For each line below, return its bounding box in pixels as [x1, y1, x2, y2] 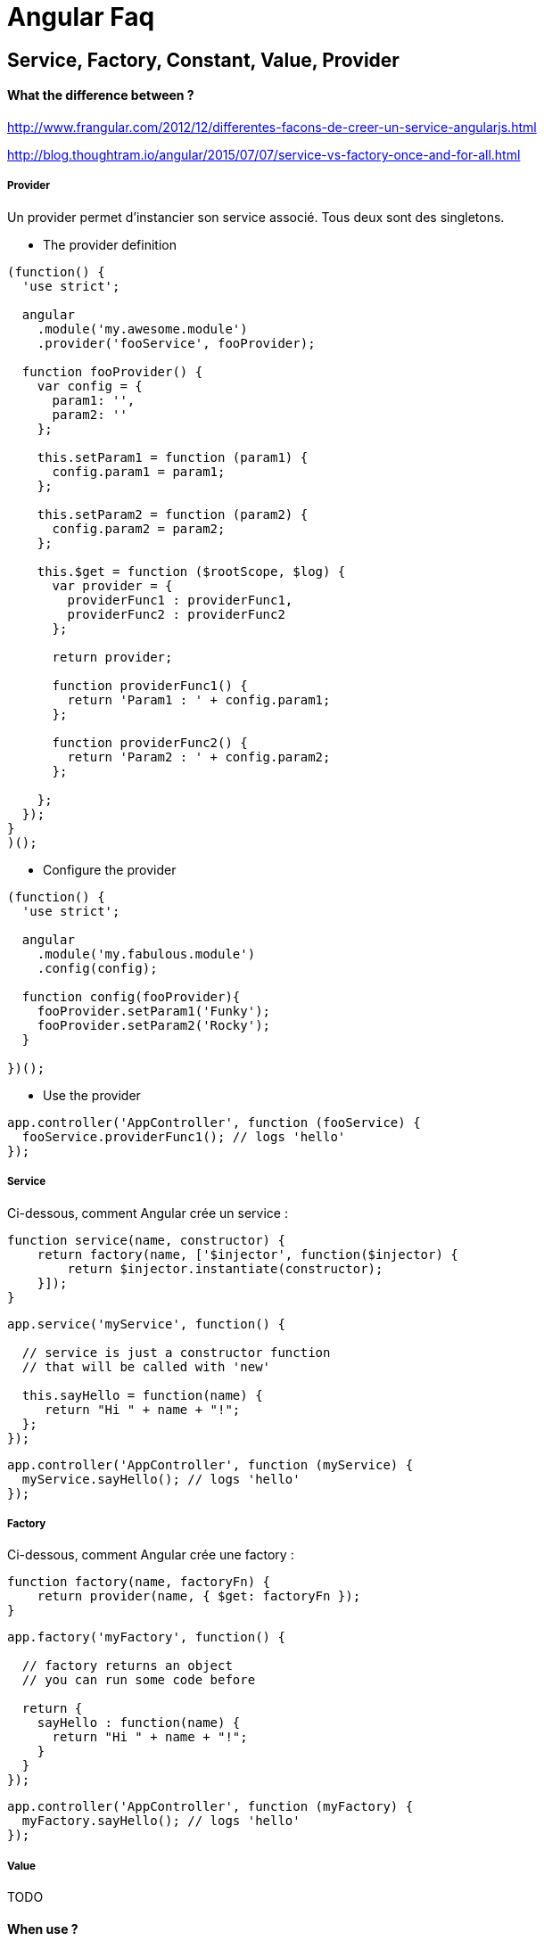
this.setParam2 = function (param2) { [37, 506, 309, 522]
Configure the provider [43, 861, 177, 877]
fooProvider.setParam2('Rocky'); [37, 1017, 271, 1032]
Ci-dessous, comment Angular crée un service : [7, 1205, 288, 1221]
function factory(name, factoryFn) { [7, 1575, 271, 1590]
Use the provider [43, 1087, 141, 1103]
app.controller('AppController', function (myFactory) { [7, 1799, 414, 1814]
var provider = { [52, 578, 173, 593]
